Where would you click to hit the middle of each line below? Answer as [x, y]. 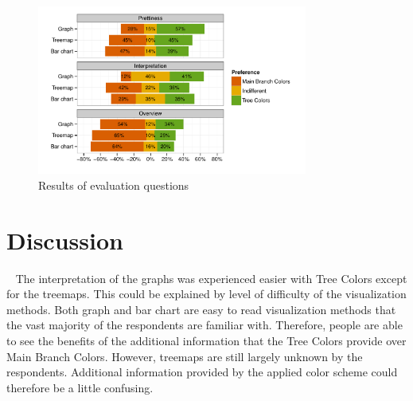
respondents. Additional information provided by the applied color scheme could [202, 372]
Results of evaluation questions [114, 185]
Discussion [65, 240]
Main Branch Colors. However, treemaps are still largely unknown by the [185, 356]
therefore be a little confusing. [80, 387]
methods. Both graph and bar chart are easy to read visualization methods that [201, 309]
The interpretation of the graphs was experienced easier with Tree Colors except [211, 278]
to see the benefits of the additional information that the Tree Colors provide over [206, 341]
